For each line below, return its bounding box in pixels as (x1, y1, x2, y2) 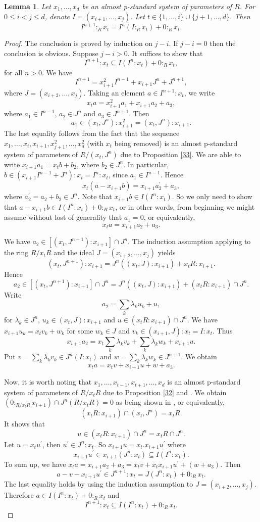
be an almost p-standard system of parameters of (82, 1, 232, 11)
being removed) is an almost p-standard (114, 137, 238, 148)
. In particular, (123, 159, 169, 169)
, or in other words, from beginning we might (115, 201, 255, 212)
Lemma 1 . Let (4, 1, 51, 11)
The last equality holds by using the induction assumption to (4, 479, 193, 489)
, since (108, 169, 128, 180)
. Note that (77, 191, 112, 202)
